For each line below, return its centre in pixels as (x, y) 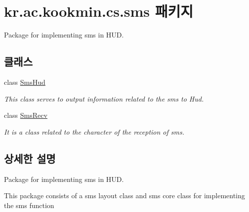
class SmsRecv (26, 115)
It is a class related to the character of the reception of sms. (94, 131)
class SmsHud (25, 82)
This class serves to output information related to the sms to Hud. (104, 98)
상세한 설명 (30, 158)
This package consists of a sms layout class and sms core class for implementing (124, 195)
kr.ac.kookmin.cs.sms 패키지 (99, 11)
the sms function (29, 205)
